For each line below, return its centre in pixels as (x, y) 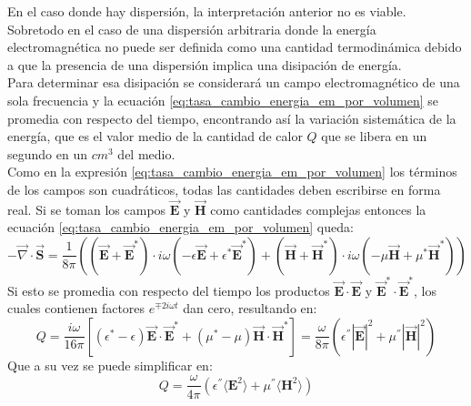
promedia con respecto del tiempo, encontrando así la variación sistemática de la (232, 118)
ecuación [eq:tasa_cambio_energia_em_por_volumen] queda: (180, 227)
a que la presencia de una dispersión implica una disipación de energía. (205, 64)
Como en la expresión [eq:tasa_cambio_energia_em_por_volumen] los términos (232, 172)
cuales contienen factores (76, 308)
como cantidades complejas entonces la (318, 209)
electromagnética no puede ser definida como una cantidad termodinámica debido (235, 47)
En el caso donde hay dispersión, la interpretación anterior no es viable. (207, 11)
